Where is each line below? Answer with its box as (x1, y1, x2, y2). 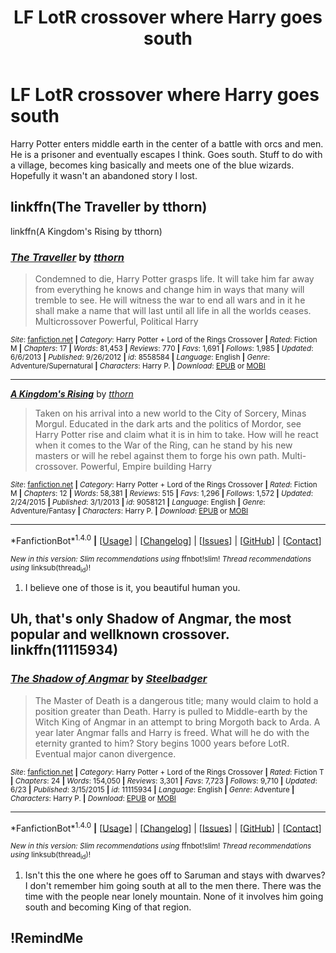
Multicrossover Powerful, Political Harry (34, 316, 199, 328)
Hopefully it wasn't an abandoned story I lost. (10, 169, 198, 181)
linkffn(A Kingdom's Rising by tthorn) (10, 225, 163, 237)
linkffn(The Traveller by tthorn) (10, 199, 208, 216)
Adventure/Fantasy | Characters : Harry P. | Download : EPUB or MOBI (10, 506, 249, 516)
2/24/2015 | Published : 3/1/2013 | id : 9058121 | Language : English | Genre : (10, 497, 266, 508)
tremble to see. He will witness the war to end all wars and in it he (34, 294, 306, 306)
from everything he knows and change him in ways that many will (34, 284, 305, 296)
